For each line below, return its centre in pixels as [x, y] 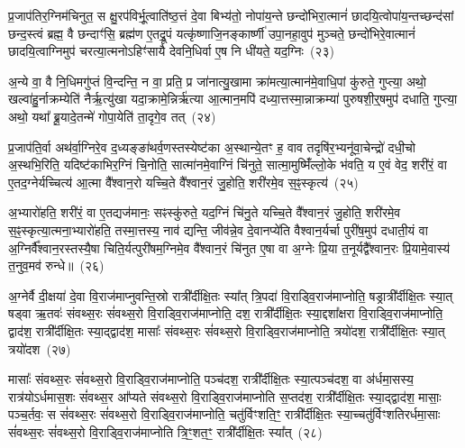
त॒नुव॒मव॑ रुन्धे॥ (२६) [56, 265]
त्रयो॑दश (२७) [40, 348]
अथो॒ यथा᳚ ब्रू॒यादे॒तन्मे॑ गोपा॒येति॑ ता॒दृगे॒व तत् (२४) [112, 116]
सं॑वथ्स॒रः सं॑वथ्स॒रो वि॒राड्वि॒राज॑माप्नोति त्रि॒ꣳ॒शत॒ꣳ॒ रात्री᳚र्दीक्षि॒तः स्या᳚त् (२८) [165, 431]
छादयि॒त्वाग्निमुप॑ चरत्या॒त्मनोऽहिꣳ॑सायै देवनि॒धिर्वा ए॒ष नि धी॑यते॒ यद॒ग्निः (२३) [171, 51]
